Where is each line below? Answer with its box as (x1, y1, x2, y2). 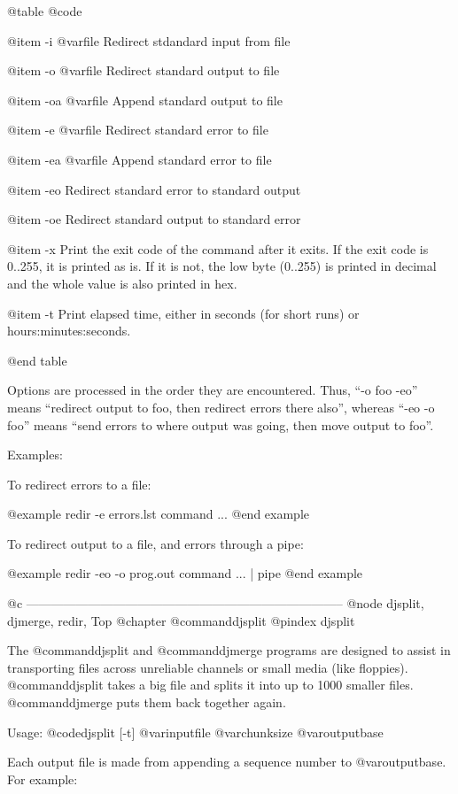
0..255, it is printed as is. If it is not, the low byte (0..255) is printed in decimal (7, 257, 437, 275)
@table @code (7, 2, 82, 19)
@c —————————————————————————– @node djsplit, (7, 594, 424, 613)
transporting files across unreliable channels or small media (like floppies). (7, 658, 408, 676)
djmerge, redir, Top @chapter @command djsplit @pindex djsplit (7, 611, 355, 629)
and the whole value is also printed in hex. (7, 274, 237, 292)
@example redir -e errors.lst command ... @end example (7, 505, 309, 523)
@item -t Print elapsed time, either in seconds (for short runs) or (7, 304, 360, 322)
